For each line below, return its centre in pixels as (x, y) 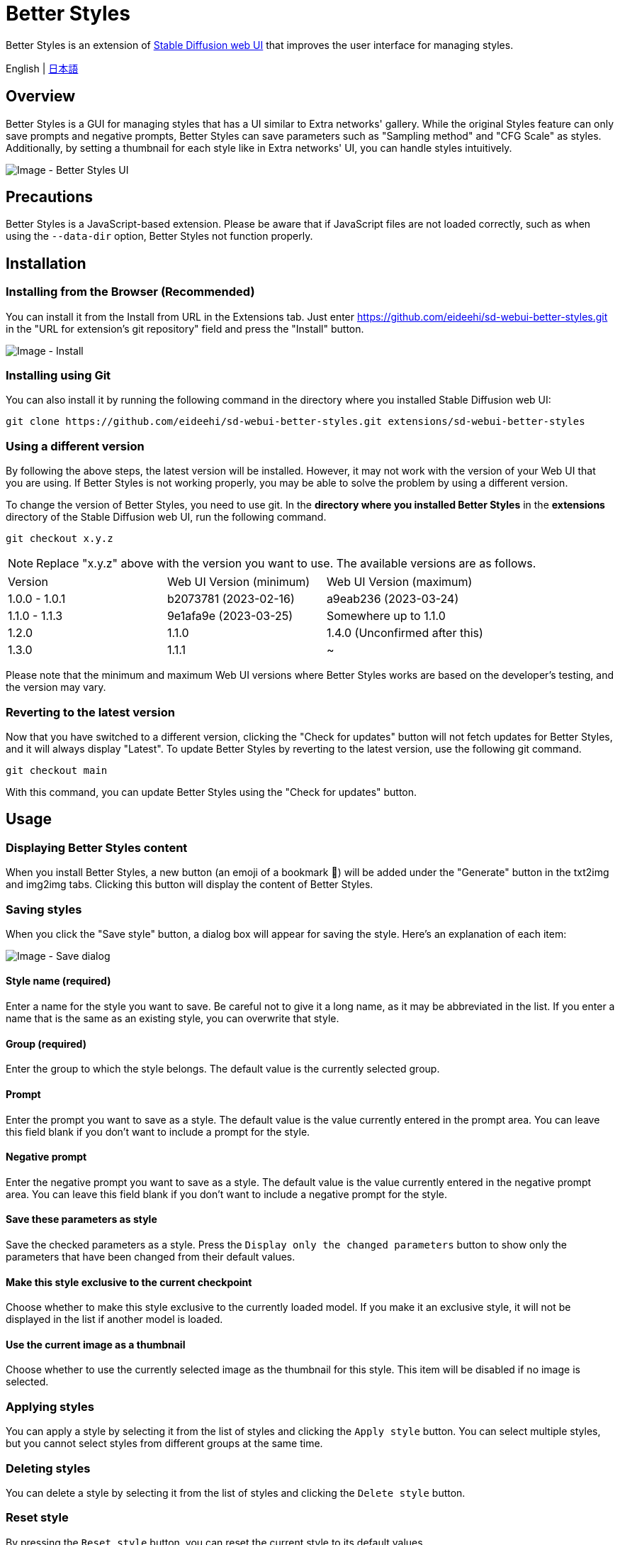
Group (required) (46, 1043)
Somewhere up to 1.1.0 (386, 616)
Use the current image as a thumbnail (96, 1344)
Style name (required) (58, 981)
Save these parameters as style (81, 1219)
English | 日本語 (42, 68)
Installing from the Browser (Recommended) (130, 292)
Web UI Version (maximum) (399, 582)
